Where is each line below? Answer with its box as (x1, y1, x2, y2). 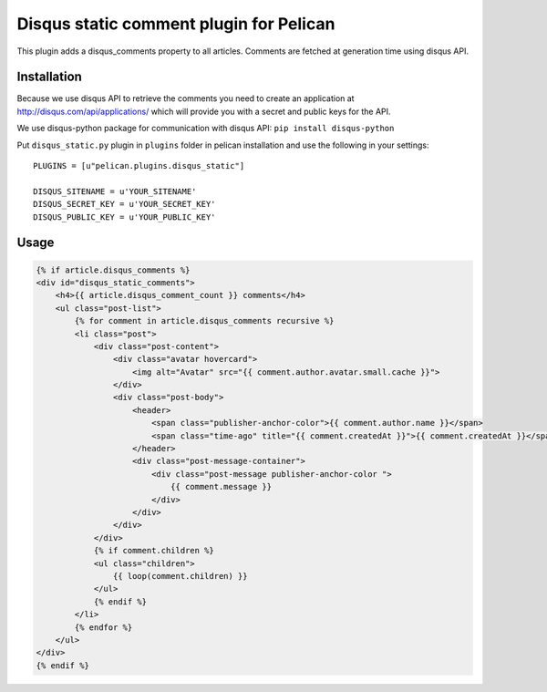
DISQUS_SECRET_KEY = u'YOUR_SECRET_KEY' (33, 199, 216, 210)
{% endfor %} (74, 622, 133, 633)
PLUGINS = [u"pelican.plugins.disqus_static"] (33, 160, 245, 171)
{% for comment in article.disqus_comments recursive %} (74, 315, 335, 326)
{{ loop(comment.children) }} (112, 571, 248, 581)
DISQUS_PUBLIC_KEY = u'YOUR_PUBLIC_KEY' (33, 212, 216, 222)
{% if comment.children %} (93, 545, 214, 556)
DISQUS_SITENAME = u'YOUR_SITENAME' (33, 186, 197, 196)
